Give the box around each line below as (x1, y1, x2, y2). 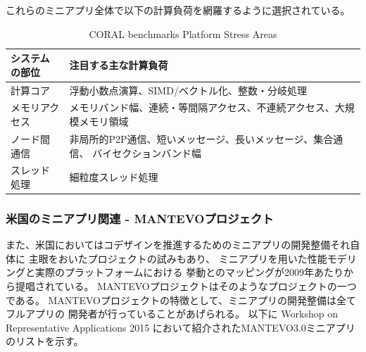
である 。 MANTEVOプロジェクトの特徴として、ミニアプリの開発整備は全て (6, 292, 356, 307)
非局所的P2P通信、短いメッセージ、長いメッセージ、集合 (69, 131, 334, 146)
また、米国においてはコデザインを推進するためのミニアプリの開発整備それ (6, 237, 351, 252)
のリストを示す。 (6, 334, 84, 348)
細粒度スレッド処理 (69, 170, 158, 184)
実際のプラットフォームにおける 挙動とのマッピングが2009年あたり (34, 265, 344, 279)
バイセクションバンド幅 (92, 145, 201, 160)
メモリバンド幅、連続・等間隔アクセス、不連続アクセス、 (69, 100, 335, 115)
